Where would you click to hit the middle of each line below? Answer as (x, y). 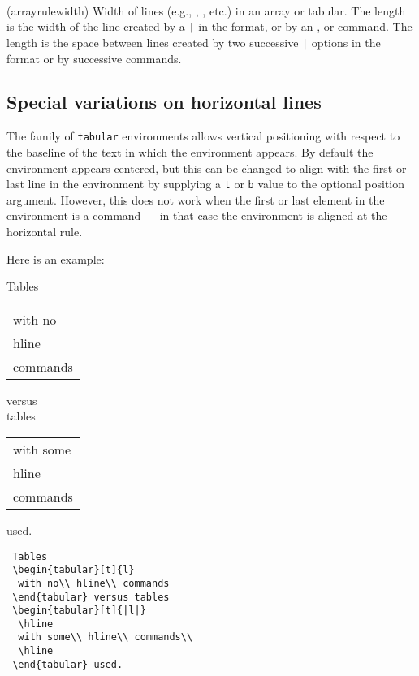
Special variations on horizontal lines (164, 102)
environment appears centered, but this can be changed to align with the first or (207, 168)
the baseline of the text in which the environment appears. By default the (190, 151)
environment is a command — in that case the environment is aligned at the (197, 215)
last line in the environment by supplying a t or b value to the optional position (205, 184)
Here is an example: (56, 258)
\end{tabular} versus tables (91, 597)
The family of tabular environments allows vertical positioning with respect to (203, 136)
